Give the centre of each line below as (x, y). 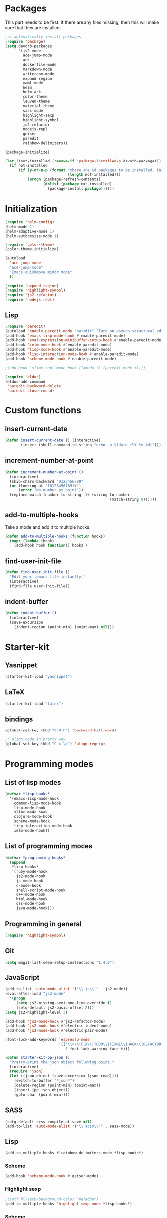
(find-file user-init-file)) (40, 586)
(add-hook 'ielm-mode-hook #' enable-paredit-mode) (59, 345)
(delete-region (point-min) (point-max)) (57, 1086)
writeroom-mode (39, 74)
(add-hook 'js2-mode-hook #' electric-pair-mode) (56, 1031)
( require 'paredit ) (25, 326)
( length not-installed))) (94, 175)
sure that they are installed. (33, 27)
